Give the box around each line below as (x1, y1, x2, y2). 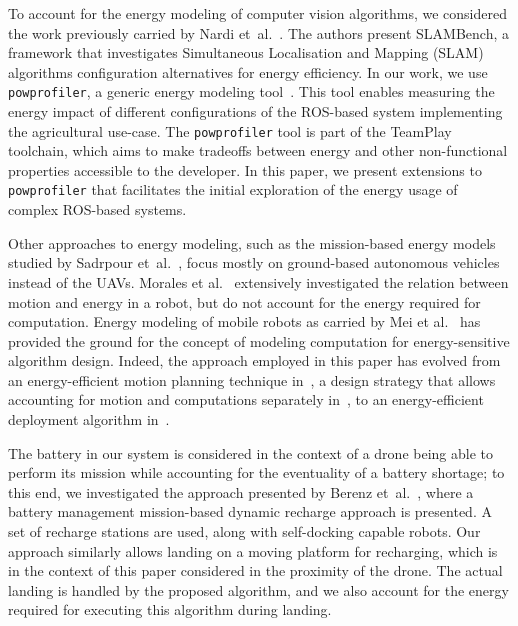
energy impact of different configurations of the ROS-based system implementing (8, 101, 503, 122)
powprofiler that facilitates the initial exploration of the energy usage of (8, 179, 458, 200)
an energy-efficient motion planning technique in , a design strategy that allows (8, 369, 496, 390)
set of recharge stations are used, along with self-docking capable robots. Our (8, 521, 481, 542)
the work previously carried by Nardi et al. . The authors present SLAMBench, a (8, 22, 510, 43)
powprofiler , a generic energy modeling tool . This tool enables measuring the (8, 81, 495, 102)
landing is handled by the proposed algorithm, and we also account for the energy (8, 579, 509, 600)
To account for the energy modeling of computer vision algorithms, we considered (8, 3, 507, 23)
